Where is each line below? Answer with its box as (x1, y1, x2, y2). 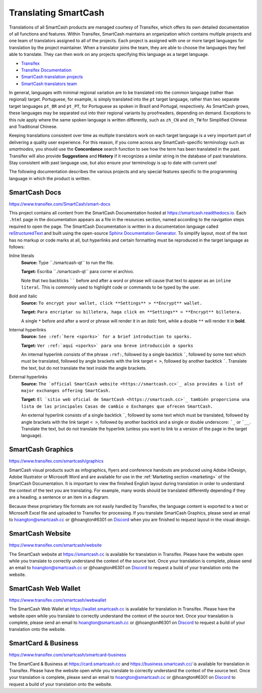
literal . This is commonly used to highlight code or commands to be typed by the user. (21, 284, 200, 290)
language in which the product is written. (9, 175, 91, 181)
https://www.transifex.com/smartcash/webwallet (9, 597, 107, 603)
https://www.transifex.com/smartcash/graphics (9, 458, 104, 464)
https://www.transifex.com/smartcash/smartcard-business (9, 652, 127, 658)
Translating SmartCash (9, 7, 104, 18)
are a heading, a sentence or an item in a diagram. (9, 494, 109, 500)
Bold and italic (9, 293, 37, 299)
